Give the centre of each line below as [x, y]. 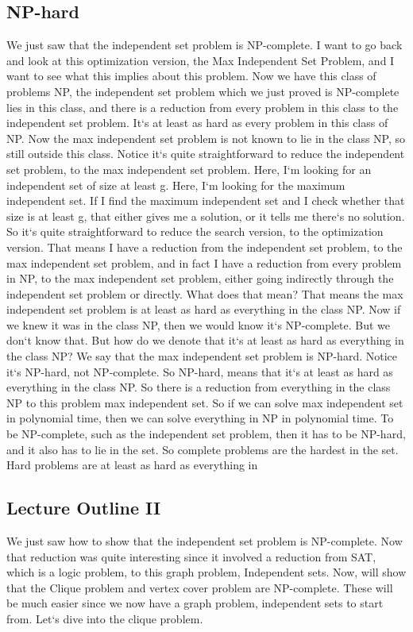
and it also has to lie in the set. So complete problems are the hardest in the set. [203, 449]
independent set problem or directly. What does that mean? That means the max [205, 293]
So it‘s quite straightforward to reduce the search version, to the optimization [195, 231]
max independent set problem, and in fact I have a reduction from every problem [204, 262]
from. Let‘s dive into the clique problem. [105, 619]
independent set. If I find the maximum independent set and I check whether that [206, 200]
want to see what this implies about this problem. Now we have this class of [191, 76]
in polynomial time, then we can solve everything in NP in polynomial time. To [200, 418]
